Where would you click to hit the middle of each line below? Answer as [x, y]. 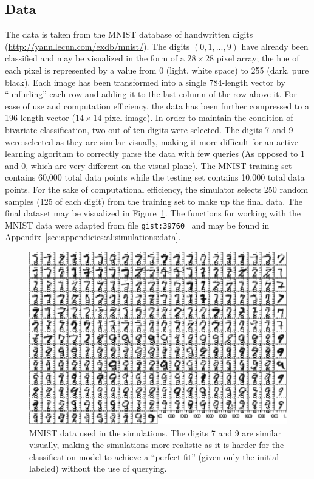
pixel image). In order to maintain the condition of [199, 118]
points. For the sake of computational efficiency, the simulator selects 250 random [157, 189]
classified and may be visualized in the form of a [95, 58]
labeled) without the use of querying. [98, 468]
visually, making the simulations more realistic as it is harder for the [157, 445]
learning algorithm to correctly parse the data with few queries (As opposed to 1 [155, 153]
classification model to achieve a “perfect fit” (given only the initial [154, 456]
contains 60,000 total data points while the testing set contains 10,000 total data [155, 177]
